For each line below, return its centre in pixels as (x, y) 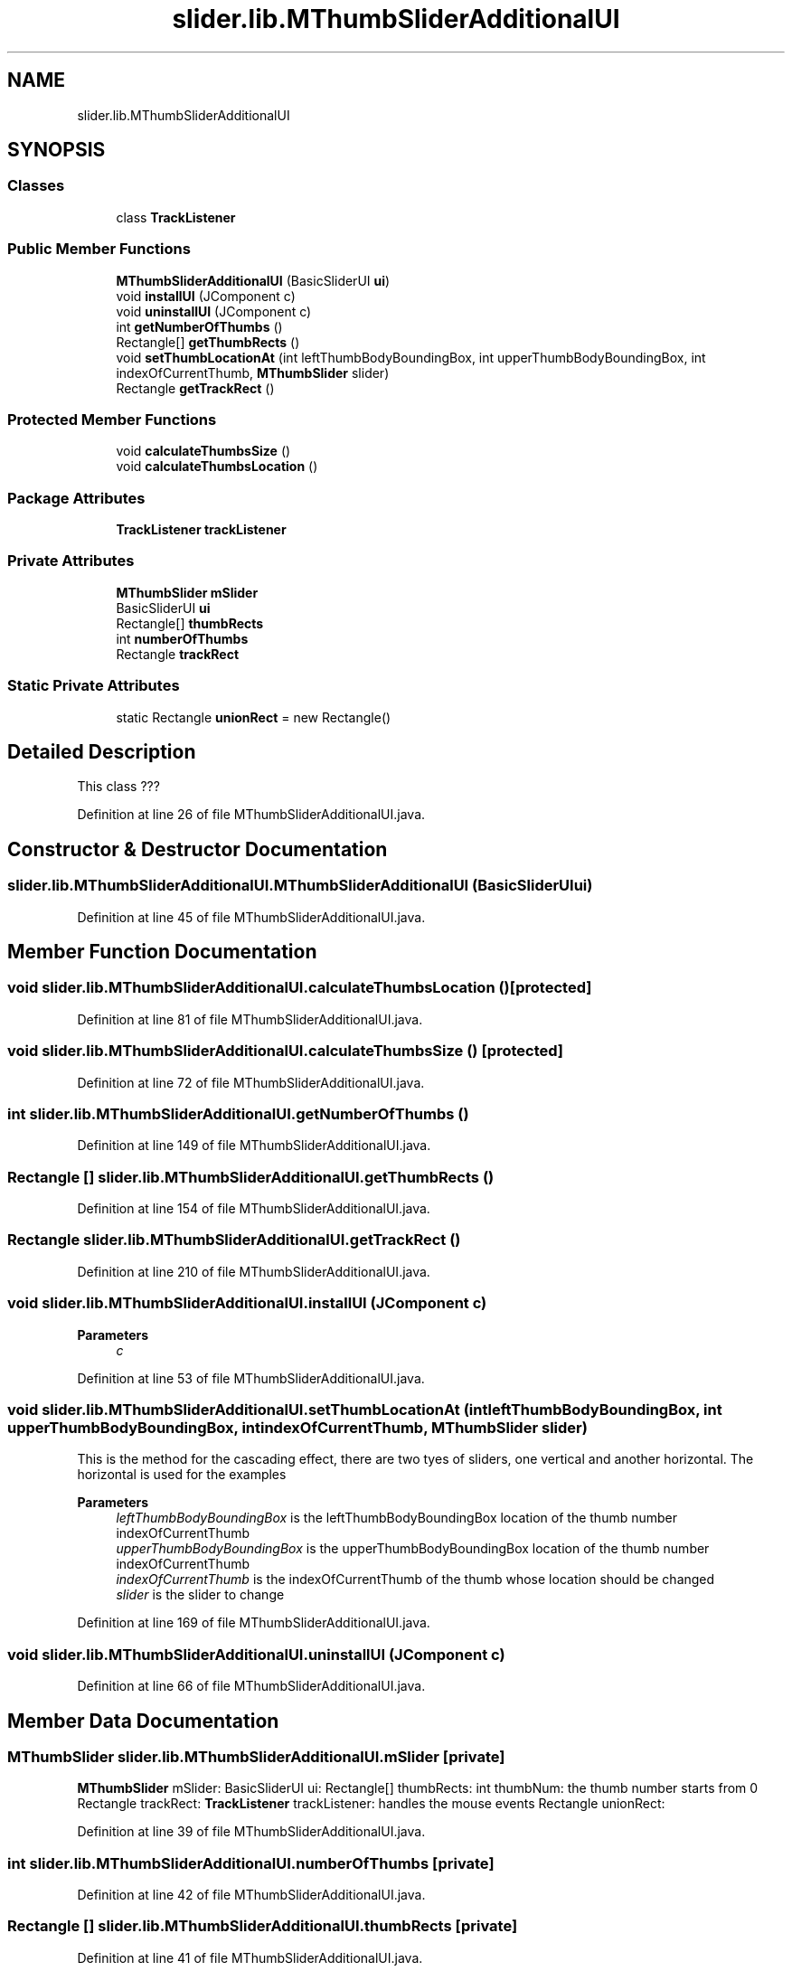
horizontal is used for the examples (182, 1475)
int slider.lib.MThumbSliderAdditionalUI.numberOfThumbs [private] (251, 1863)
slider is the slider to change (200, 1595)
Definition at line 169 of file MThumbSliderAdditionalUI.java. (254, 1623)
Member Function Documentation (162, 952)
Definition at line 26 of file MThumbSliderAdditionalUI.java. (251, 815)
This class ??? (118, 787)
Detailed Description (102, 751)
